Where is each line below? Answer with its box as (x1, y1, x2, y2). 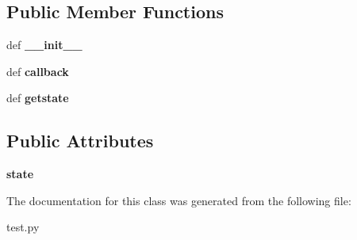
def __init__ (6, 36, 83, 53)
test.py (6, 219, 40, 235)
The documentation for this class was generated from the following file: (6, 192, 351, 208)
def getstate (6, 90, 69, 106)
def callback (6, 63, 69, 79)
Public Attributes (6, 128, 154, 153)
